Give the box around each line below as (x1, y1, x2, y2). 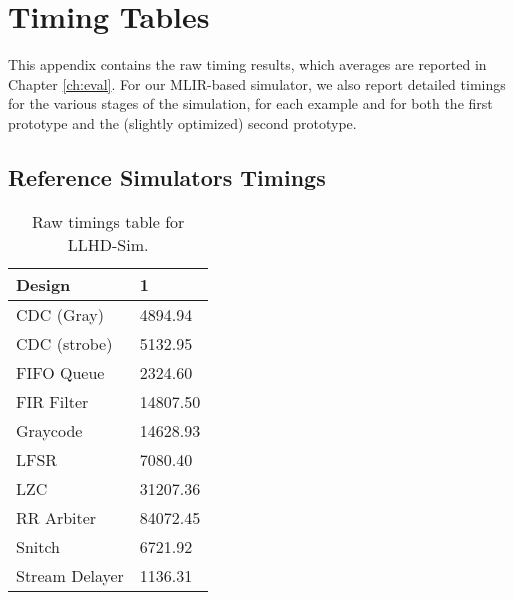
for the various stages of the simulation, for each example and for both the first (8, 93, 493, 114)
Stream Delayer (16, 563, 124, 587)
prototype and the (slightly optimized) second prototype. (8, 112, 357, 133)
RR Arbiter (16, 505, 97, 529)
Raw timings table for (31, 209, 185, 233)
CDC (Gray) (16, 302, 104, 326)
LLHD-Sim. (67, 232, 149, 256)
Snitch (16, 534, 61, 558)
